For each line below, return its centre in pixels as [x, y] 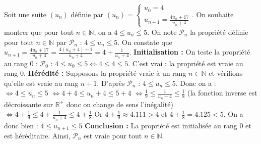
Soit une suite [25, 14]
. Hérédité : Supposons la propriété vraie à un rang [105, 73]
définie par [87, 14]
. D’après [111, 83]
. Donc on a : [196, 83]
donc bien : [21, 125]
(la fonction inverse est [222, 93]
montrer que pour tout [39, 32]
